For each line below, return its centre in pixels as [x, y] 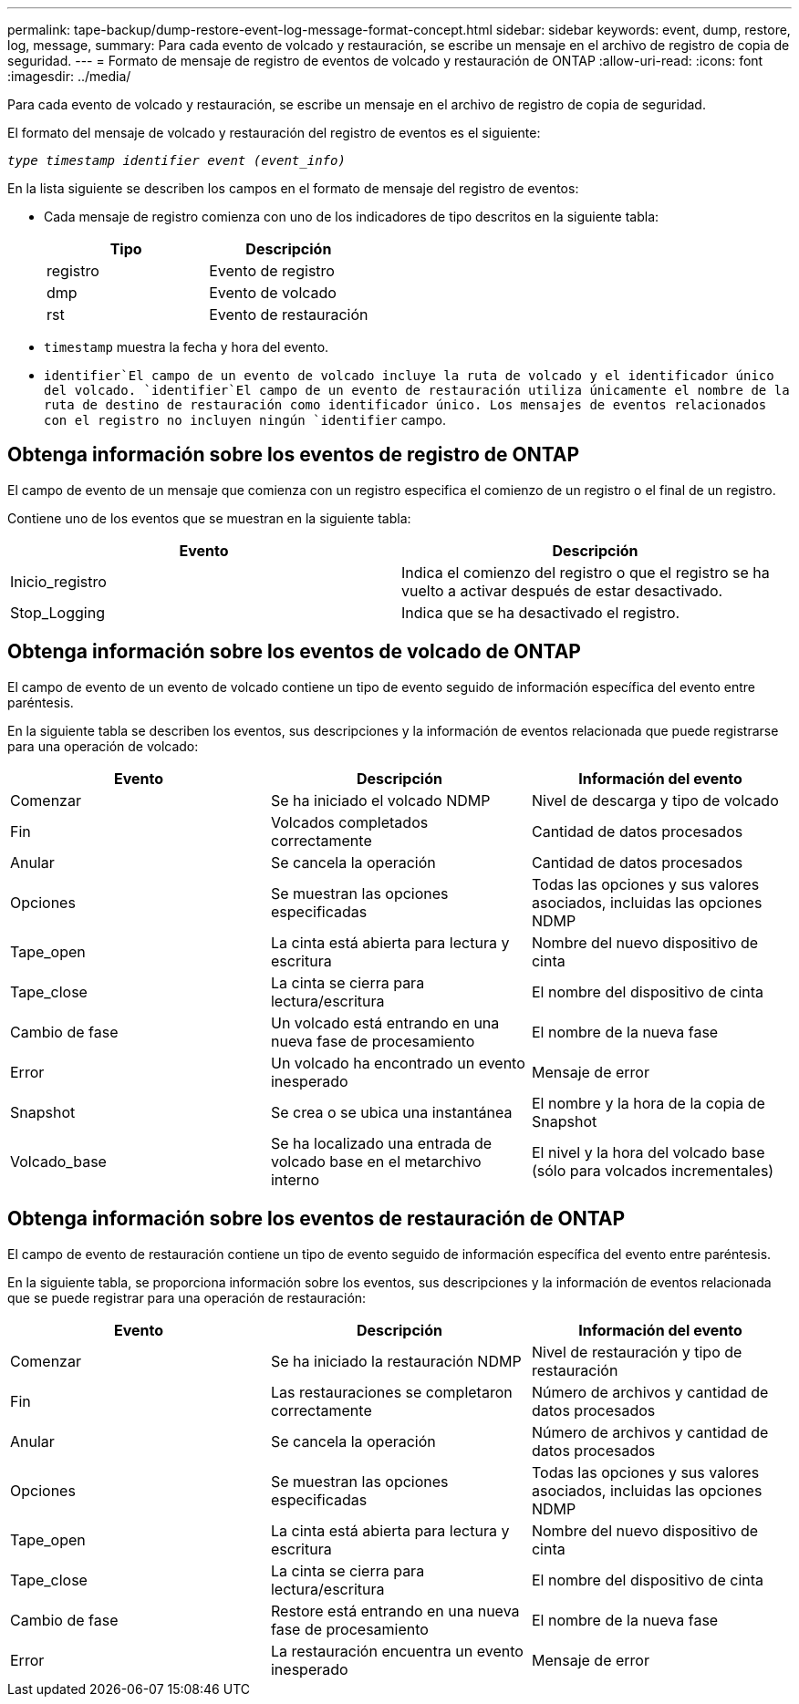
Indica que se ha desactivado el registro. [541, 612]
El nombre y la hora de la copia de [648, 1103]
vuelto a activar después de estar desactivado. [562, 590]
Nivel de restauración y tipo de [637, 1352]
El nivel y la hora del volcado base [648, 1152]
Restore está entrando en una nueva [395, 1611]
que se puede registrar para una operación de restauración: [187, 1297]
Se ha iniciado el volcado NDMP [380, 800]
